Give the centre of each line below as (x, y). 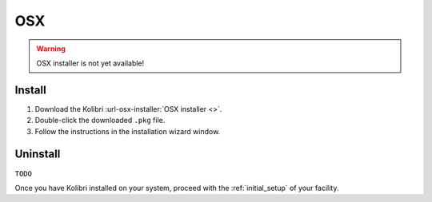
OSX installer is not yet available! (90, 63)
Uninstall (38, 154)
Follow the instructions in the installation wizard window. (128, 131)
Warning (51, 49)
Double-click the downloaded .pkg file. (100, 121)
